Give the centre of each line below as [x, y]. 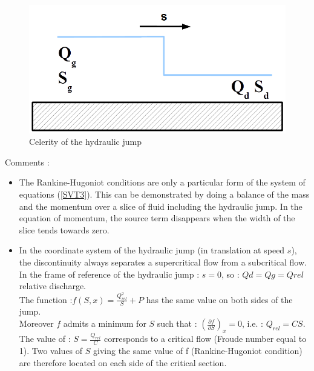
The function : [46, 299]
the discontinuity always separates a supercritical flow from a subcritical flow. [163, 262]
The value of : [45, 339]
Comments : [27, 162]
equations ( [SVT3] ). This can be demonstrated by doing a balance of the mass [164, 194]
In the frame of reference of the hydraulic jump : [109, 274]
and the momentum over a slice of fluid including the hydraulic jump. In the [161, 206]
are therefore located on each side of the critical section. [123, 362]
